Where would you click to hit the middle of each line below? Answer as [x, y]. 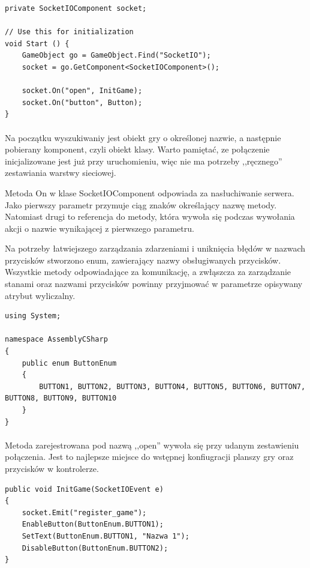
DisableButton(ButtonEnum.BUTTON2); [95, 548]
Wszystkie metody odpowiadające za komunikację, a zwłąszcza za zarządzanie [148, 272]
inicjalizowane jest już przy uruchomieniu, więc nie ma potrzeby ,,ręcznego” [144, 161]
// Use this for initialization [69, 32]
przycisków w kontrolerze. [52, 468]
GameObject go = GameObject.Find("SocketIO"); [116, 56]
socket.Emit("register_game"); [84, 512]
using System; [33, 316]
